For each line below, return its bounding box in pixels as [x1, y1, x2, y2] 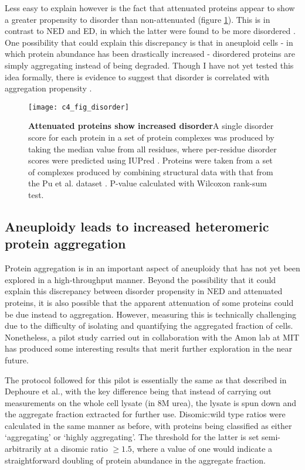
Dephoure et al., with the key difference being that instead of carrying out [5, 385, 272, 397]
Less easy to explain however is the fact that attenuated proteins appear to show [5, 2, 295, 13]
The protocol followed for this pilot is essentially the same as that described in [5, 373, 287, 386]
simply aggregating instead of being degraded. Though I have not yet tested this [5, 59, 294, 71]
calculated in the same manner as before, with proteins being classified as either [5, 419, 292, 431]
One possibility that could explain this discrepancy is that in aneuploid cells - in [5, 36, 293, 48]
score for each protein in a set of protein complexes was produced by [28, 131, 274, 143]
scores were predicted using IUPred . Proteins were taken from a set [28, 154, 273, 166]
